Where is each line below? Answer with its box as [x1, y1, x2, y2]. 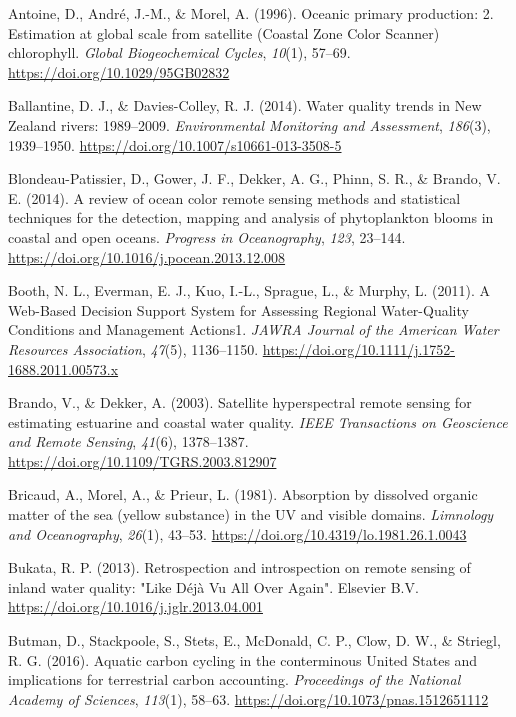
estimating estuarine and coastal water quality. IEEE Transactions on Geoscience [8, 411, 508, 432]
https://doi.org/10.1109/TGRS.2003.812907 [8, 450, 277, 471]
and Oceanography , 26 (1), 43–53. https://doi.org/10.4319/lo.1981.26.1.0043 [8, 523, 467, 544]
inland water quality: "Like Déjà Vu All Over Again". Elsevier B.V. [8, 576, 419, 597]
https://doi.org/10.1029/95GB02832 [8, 61, 230, 82]
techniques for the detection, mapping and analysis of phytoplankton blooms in [8, 207, 494, 228]
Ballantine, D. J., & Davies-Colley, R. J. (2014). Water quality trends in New [8, 95, 482, 116]
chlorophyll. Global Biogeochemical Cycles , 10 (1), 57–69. [8, 42, 351, 63]
